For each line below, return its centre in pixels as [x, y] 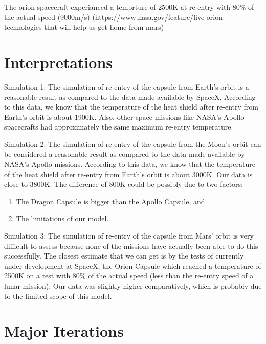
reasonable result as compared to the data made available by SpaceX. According [130, 96]
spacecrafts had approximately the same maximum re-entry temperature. [119, 127]
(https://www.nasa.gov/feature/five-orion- [159, 17]
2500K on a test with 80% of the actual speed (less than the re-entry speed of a [129, 276]
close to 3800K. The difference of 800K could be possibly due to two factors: [124, 184]
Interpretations [58, 62]
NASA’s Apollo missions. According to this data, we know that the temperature [130, 164]
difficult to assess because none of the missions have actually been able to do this [131, 245]
